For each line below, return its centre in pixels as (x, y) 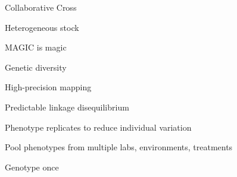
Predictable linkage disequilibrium (67, 107)
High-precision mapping (48, 87)
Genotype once (32, 167)
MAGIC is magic (36, 47)
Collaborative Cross (41, 7)
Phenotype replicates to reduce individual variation (98, 127)
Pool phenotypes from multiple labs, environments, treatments (119, 147)
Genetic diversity (36, 67)
